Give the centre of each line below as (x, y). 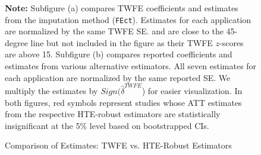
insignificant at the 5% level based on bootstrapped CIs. (107, 125)
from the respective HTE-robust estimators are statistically (113, 114)
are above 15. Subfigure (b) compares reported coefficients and (119, 54)
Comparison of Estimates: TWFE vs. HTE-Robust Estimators (118, 145)
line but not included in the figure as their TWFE (122, 42)
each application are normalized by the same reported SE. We (118, 77)
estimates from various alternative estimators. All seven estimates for (131, 66)
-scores (232, 42)
